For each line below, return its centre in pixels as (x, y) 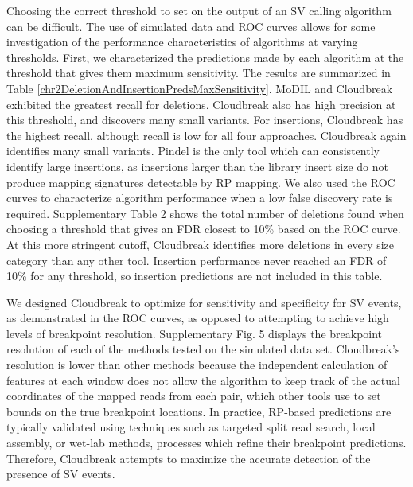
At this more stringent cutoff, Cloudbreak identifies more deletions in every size (201, 244)
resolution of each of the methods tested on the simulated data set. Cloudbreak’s (203, 349)
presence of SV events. (61, 474)
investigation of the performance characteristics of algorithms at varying (182, 42)
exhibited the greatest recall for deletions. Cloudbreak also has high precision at (201, 104)
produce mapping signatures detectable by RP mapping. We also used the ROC (201, 182)
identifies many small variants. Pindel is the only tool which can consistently (193, 151)
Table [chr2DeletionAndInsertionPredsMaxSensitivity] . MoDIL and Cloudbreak (200, 88)
